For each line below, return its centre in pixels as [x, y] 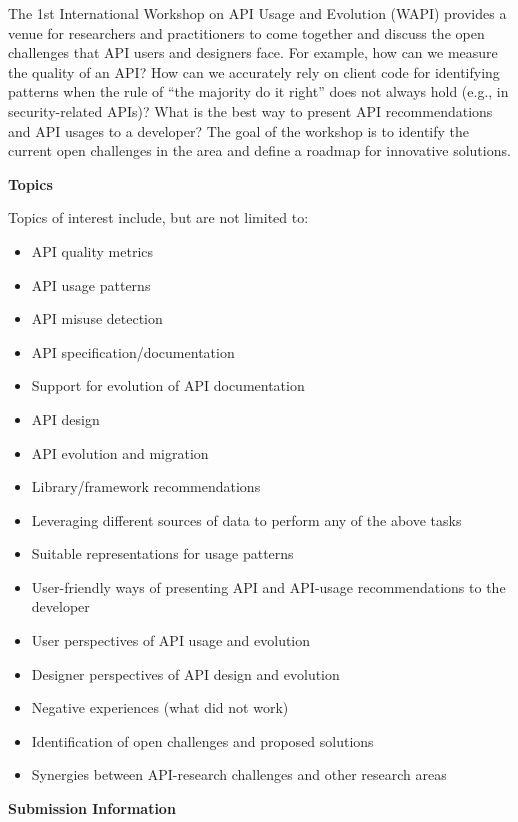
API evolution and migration [120, 452]
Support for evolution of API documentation [168, 385]
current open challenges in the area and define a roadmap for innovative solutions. [259, 150]
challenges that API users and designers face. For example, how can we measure [253, 52]
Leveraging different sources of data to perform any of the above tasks [246, 519]
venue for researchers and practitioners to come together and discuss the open [246, 32]
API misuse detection [97, 318]
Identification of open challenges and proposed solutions [202, 740]
